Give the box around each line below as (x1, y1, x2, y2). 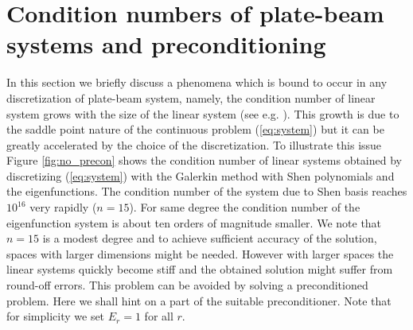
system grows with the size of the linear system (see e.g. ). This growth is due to (6, 105, 399, 122)
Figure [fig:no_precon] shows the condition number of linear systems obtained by (6, 152, 402, 169)
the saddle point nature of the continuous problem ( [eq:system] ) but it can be (6, 121, 384, 138)
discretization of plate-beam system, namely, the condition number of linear (6, 89, 376, 106)
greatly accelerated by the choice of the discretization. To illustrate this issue (6, 136, 382, 153)
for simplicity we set (6, 308, 105, 324)
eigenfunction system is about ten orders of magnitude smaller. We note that (6, 214, 382, 231)
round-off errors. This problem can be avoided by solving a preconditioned (6, 277, 368, 293)
